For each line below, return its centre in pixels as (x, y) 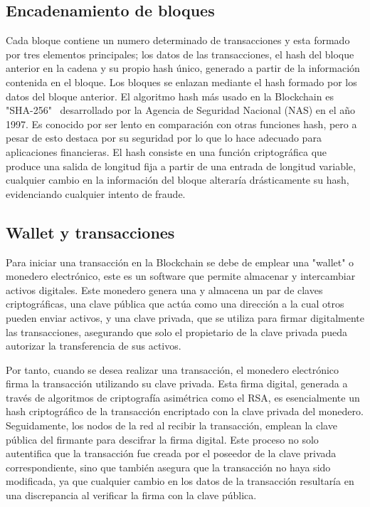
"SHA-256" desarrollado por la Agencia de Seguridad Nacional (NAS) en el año (181, 110)
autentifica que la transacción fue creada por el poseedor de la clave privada (171, 453)
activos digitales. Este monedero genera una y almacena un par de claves (164, 289)
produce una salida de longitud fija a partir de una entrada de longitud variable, (181, 166)
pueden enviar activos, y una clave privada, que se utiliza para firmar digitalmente (185, 317)
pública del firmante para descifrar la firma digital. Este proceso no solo (162, 439)
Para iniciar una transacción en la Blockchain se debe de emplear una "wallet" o (180, 262)
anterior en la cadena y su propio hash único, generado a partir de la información (183, 68)
